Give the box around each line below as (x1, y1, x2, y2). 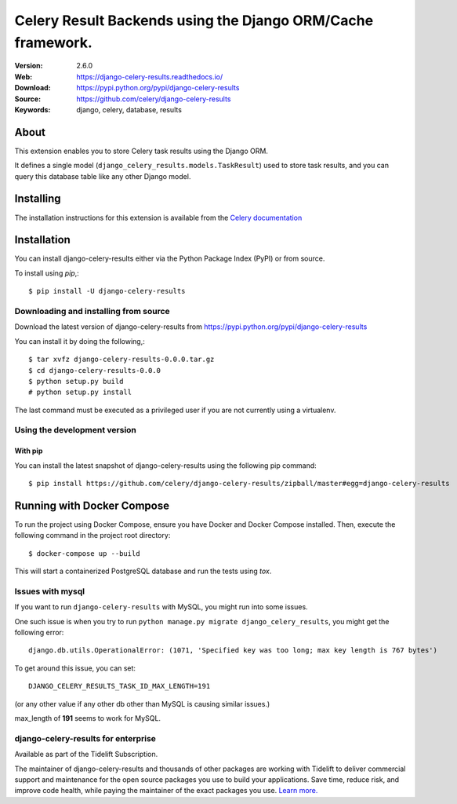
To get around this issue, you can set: (14, 663, 136, 673)
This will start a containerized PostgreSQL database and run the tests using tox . (14, 566, 272, 576)
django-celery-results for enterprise (14, 733, 157, 744)
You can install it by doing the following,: (14, 336, 145, 345)
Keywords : (14, 104, 51, 114)
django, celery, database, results (76, 104, 182, 114)
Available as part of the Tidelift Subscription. (14, 750, 158, 759)
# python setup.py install (28, 388, 132, 397)
